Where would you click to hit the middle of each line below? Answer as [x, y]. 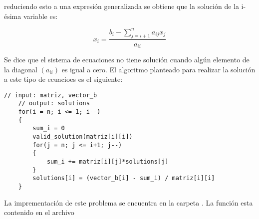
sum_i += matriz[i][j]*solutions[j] [108, 162]
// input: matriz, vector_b [51, 95]
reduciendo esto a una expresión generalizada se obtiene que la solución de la [122, 6]
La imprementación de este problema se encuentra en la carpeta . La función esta [129, 202]
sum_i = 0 [49, 128]
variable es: [40, 16]
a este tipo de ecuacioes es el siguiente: [63, 79]
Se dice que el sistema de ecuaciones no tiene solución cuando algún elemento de [127, 59]
